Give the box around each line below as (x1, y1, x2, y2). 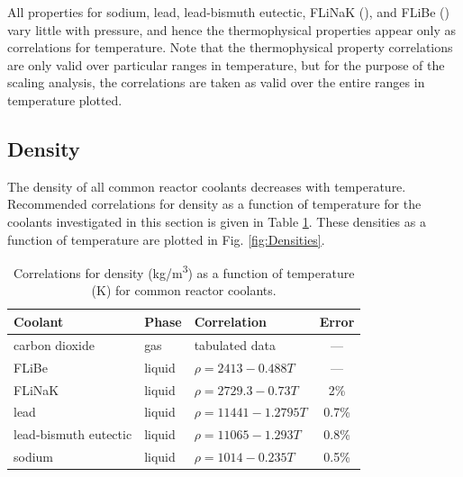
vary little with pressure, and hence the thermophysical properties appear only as (7, 20, 457, 39)
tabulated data (194, 335, 276, 354)
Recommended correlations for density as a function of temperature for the (7, 194, 422, 213)
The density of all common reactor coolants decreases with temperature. (7, 176, 406, 195)
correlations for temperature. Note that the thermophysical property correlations (7, 38, 453, 57)
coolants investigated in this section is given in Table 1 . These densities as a (7, 211, 426, 230)
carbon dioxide (14, 335, 95, 354)
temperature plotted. (7, 90, 123, 109)
